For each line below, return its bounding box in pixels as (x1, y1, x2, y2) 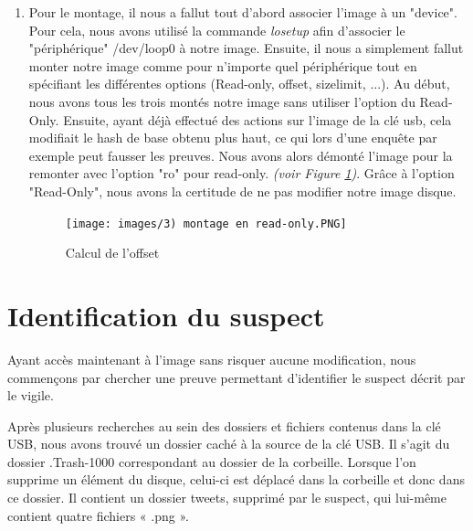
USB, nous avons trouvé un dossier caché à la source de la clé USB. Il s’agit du (7, 434, 450, 453)
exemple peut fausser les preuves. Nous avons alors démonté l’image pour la (28, 145, 453, 165)
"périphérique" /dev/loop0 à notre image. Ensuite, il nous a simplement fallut (28, 38, 464, 58)
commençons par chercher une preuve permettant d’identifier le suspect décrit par (7, 367, 466, 387)
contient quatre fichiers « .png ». (7, 505, 189, 525)
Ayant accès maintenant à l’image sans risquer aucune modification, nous (7, 349, 416, 368)
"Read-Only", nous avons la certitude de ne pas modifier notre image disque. (28, 181, 457, 200)
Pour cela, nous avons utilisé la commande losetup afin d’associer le (28, 20, 405, 39)
